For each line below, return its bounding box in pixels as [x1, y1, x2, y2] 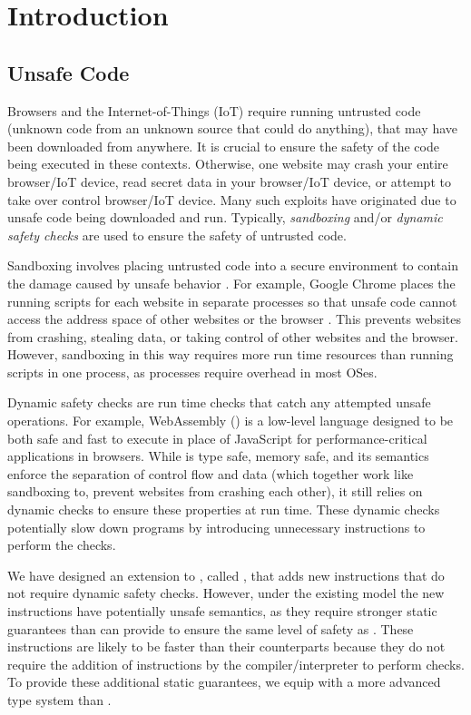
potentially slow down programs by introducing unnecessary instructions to [7, 517, 426, 536]
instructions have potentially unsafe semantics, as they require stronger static [7, 602, 437, 621]
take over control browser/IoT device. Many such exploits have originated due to [7, 190, 456, 209]
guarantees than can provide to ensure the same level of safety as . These [7, 619, 414, 638]
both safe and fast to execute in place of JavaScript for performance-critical [7, 428, 427, 447]
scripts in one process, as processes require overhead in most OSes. [7, 362, 378, 381]
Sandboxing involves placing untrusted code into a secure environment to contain [7, 256, 458, 275]
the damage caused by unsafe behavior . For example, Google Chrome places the [7, 273, 456, 292]
